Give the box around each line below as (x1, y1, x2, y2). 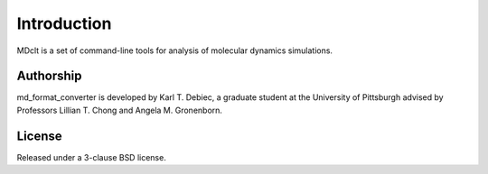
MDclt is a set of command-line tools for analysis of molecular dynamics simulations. (16, 45, 333, 56)
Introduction (16, 14, 112, 33)
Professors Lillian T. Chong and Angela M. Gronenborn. (16, 105, 223, 115)
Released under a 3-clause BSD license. (16, 151, 166, 162)
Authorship (16, 69, 82, 84)
